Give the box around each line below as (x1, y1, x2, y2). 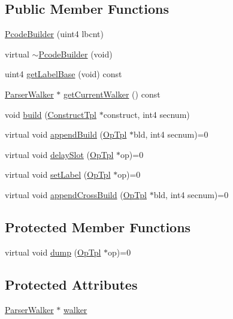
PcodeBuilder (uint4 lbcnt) (5, 28, 104, 40)
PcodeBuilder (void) (38, 47, 113, 60)
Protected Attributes (5, 275, 138, 293)
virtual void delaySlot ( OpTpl (5, 148, 114, 160)
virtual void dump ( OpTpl (5, 245, 101, 258)
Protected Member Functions (5, 217, 191, 236)
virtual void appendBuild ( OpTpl (5, 128, 127, 141)
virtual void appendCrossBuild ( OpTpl (5, 188, 147, 200)
